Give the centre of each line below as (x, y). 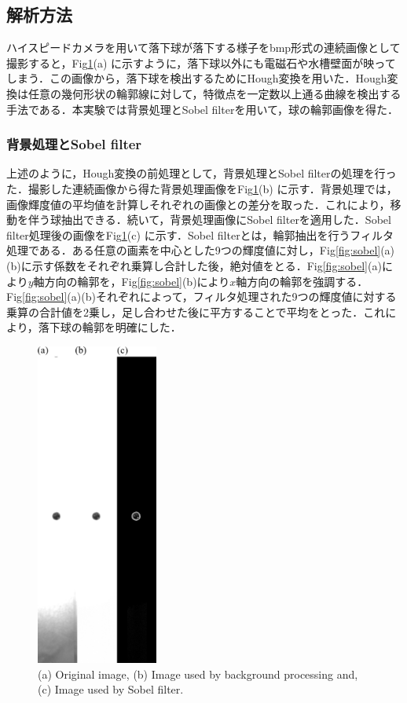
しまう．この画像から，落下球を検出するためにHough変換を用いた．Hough (197, 78)
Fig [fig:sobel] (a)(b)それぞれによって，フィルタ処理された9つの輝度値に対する (202, 297)
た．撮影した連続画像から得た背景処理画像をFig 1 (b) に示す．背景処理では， (202, 188)
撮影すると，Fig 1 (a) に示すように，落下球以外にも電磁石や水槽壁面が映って (201, 62)
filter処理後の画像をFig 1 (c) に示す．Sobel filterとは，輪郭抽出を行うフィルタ (200, 234)
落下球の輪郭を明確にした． (110, 327)
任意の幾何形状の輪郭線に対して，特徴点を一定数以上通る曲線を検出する (214, 93)
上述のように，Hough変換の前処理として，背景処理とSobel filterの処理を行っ (202, 173)
